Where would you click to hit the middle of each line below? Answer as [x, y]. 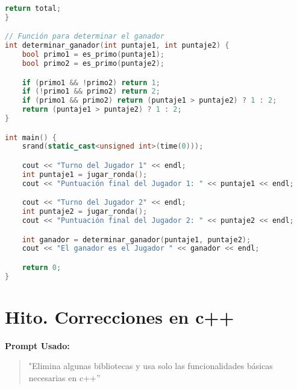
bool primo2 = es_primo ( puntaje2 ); [93, 64]
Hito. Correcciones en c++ [120, 316]
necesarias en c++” [64, 378]
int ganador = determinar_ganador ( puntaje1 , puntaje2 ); [136, 240]
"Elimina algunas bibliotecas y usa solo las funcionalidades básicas [151, 366]
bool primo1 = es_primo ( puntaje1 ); [93, 55]
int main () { [31, 137]
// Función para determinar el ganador [85, 37]
